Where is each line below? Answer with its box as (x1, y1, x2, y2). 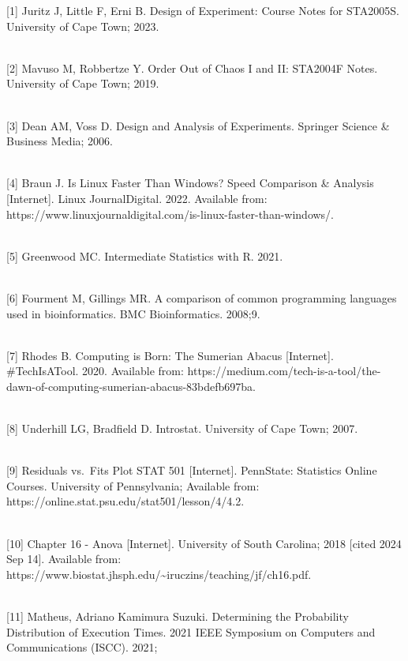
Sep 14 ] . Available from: (6, 550, 122, 567)
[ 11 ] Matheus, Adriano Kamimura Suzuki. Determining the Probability (6, 608, 349, 624)
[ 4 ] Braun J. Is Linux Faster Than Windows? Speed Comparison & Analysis (6, 175, 374, 191)
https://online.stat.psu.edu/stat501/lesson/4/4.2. (6, 493, 245, 509)
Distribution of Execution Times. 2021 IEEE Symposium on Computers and (6, 623, 376, 640)
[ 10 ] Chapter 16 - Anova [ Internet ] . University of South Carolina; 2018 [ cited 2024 (6, 535, 402, 551)
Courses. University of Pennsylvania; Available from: (6, 477, 260, 494)
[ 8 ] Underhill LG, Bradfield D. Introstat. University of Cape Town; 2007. (6, 420, 358, 437)
